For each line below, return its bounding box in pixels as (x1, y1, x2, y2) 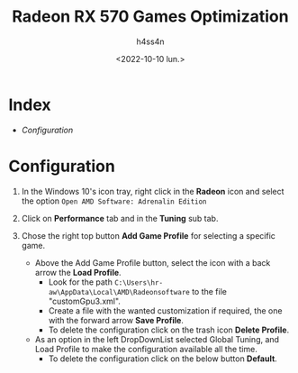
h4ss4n (136, 36, 165, 47)
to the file (191, 286, 227, 296)
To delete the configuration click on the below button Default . (48, 353, 278, 364)
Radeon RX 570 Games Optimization (12, 6, 289, 27)
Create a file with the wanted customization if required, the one (48, 305, 283, 316)
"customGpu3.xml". (48, 296, 121, 306)
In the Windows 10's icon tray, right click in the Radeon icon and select (21, 186, 284, 196)
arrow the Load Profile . (34, 267, 122, 277)
